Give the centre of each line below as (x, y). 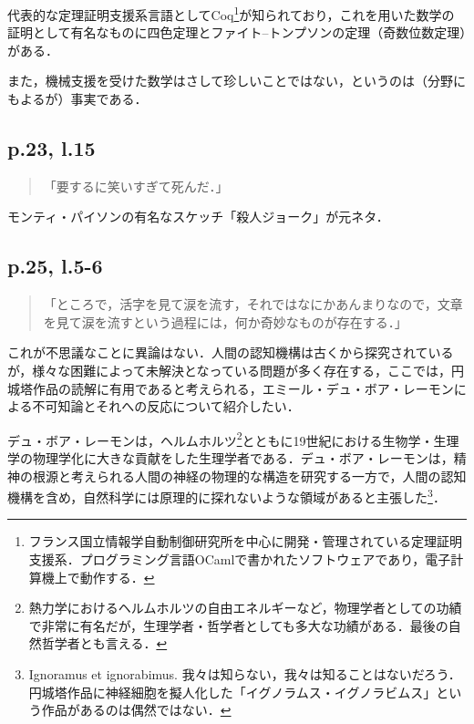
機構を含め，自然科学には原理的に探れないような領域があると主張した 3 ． (227, 496)
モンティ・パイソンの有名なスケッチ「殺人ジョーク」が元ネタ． (198, 217)
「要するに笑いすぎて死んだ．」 (136, 186)
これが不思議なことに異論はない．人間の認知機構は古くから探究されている (231, 352)
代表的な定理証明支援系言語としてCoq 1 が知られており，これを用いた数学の (231, 13)
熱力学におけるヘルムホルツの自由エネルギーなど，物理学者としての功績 (245, 608)
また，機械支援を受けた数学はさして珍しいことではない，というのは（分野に (237, 81)
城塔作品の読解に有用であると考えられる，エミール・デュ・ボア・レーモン (231, 388)
